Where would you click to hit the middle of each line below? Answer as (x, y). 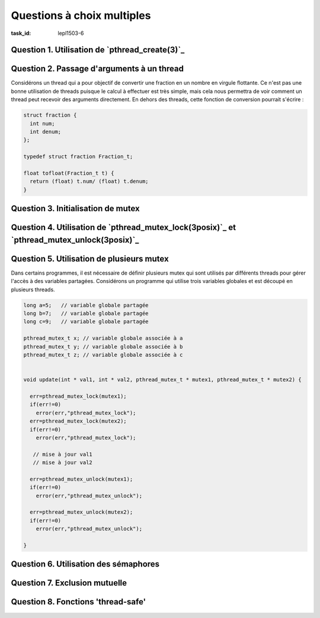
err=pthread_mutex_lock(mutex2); (78, 421)
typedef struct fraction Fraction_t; (78, 157)
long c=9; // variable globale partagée (86, 322)
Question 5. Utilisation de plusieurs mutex (90, 258)
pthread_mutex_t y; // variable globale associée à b (103, 347)
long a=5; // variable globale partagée (86, 305)
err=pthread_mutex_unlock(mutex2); (81, 512)
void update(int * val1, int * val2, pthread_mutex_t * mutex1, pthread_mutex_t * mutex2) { (162, 380)
